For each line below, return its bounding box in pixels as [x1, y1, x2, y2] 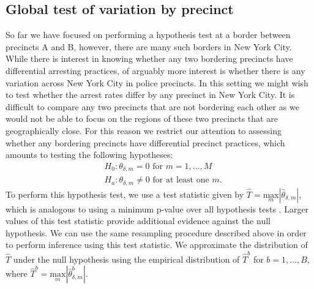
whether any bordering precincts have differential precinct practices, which [6, 136, 285, 149]
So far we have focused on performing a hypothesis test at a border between [6, 28, 291, 41]
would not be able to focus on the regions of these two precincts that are [6, 112, 278, 125]
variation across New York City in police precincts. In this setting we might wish [6, 76, 308, 89]
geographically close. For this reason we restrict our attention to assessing [6, 124, 282, 137]
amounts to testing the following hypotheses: [6, 148, 173, 161]
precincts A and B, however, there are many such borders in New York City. [6, 40, 292, 53]
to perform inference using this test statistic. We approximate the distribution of [6, 238, 308, 251]
